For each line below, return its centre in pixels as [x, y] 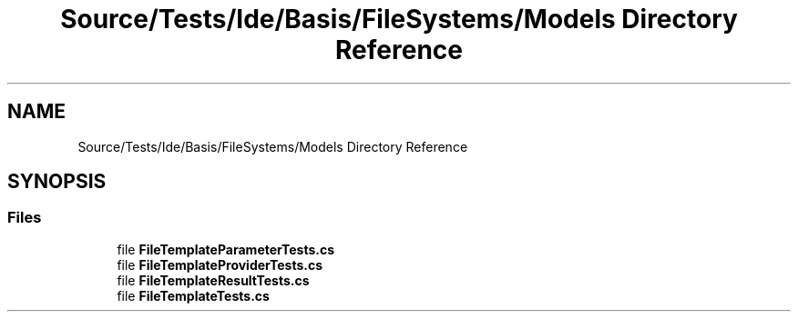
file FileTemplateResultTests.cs [213, 280]
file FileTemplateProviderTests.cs [220, 264]
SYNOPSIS [57, 182]
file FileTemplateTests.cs [193, 295]
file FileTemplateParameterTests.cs [226, 249]
